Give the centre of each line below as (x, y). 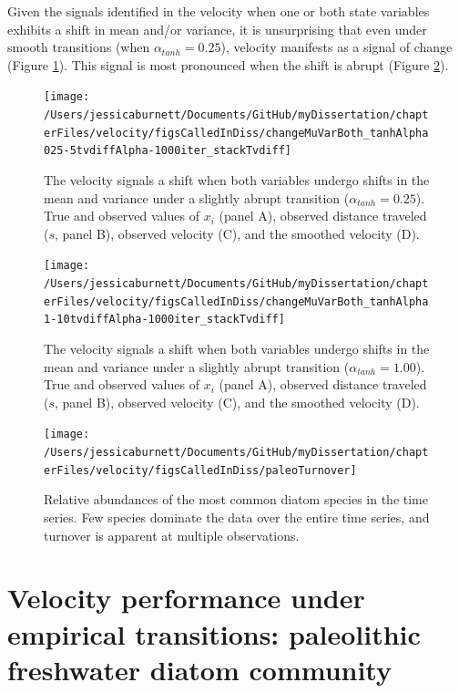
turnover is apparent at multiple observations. (172, 535)
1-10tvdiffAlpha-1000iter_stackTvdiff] (164, 320)
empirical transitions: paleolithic (214, 633)
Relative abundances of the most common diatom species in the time (236, 499)
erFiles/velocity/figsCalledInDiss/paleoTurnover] (200, 470)
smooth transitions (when (79, 47)
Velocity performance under (186, 598)
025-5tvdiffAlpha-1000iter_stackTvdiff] (168, 151)
